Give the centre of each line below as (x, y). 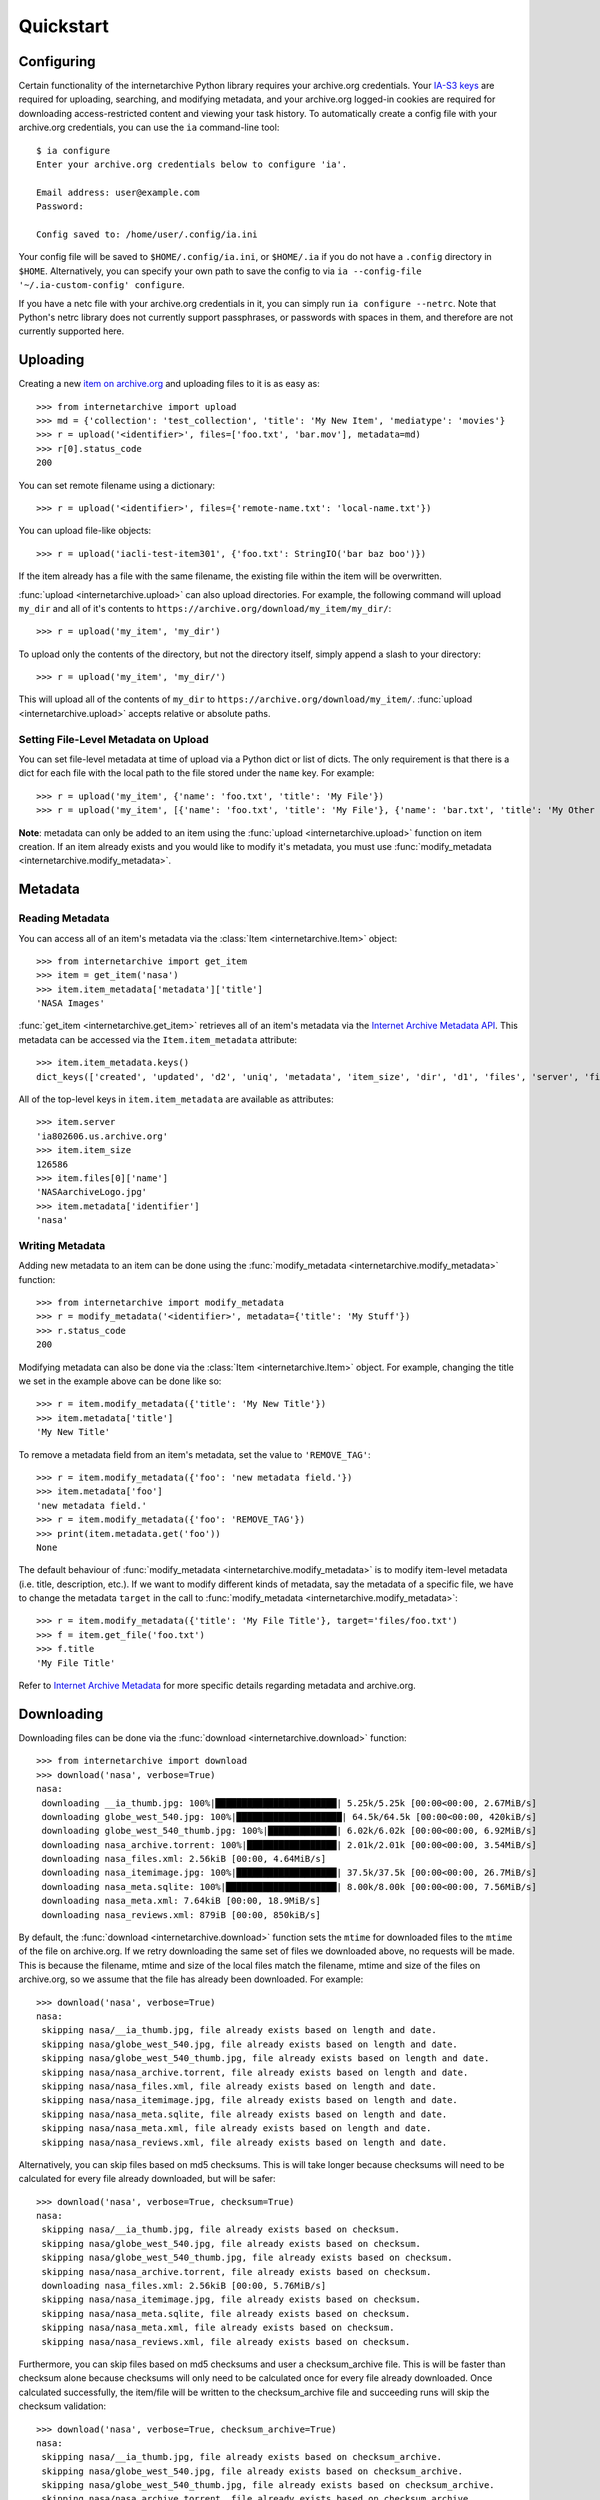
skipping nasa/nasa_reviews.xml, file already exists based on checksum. (226, 2341)
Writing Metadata (62, 1245)
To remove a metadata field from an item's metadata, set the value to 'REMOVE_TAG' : (194, 1454)
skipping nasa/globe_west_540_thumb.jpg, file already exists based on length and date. (265, 2058)
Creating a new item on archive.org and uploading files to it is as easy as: (169, 384)
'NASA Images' (70, 1003)
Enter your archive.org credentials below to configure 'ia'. (192, 164)
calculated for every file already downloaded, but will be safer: (147, 2179)
